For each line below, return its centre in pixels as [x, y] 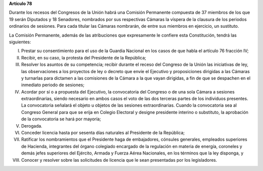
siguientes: [20, 42]
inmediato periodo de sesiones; [53, 85]
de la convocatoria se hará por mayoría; [61, 119]
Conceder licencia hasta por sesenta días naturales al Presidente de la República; [103, 133]
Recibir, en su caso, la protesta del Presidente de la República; [84, 57]
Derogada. [32, 126]
